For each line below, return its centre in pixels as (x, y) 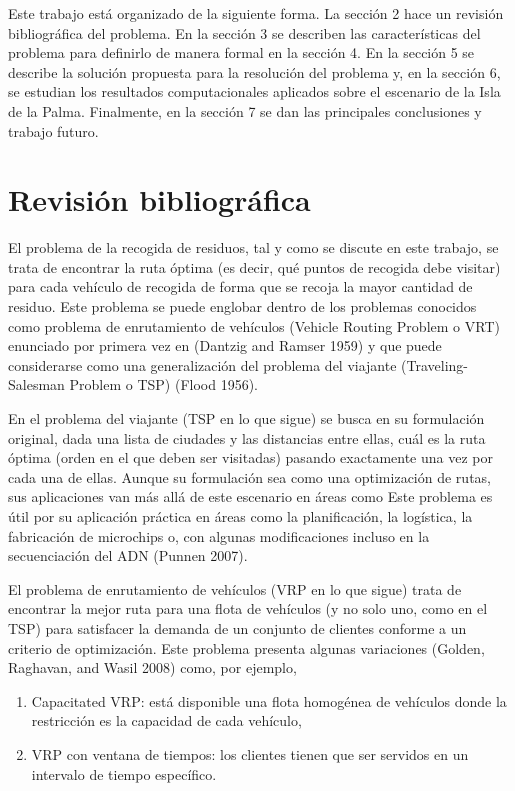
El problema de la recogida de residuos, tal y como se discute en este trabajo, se (253, 247)
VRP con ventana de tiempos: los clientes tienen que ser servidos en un (250, 753)
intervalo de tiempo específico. (124, 773)
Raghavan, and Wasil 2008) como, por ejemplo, (152, 667)
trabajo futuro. (53, 130)
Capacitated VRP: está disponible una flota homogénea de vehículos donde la (269, 700)
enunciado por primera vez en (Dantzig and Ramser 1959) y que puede (225, 345)
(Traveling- (435, 364)
